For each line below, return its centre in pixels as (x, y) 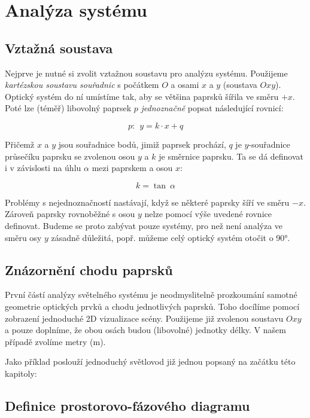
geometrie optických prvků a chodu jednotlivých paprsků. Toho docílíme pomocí (152, 306)
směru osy (23, 237)
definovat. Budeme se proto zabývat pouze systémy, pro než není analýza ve (144, 225)
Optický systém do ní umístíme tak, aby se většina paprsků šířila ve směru (142, 96)
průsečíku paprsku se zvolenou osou (70, 156)
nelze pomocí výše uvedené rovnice (208, 214)
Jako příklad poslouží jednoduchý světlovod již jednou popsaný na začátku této (150, 361)
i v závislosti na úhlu (43, 168)
